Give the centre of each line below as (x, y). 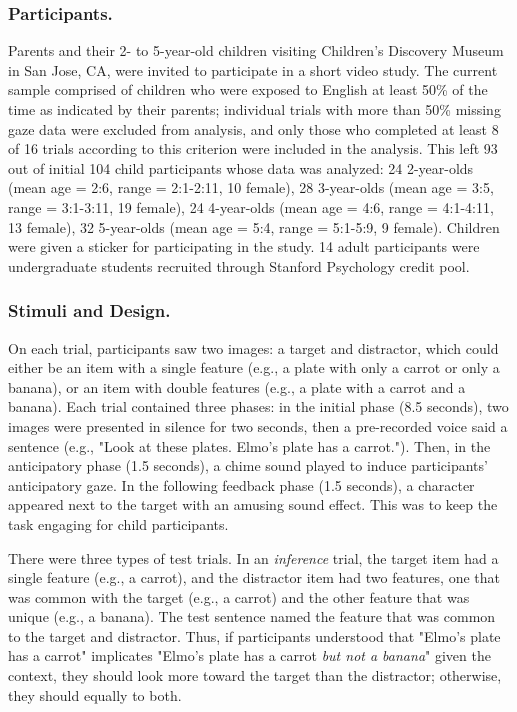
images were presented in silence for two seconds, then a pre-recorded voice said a (258, 425)
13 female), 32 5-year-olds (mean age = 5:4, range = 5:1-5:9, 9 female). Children (254, 226)
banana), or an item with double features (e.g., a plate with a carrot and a (237, 386)
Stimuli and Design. (89, 310)
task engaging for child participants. (118, 523)
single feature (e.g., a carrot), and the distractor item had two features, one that (254, 577)
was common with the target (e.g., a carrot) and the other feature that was (239, 596)
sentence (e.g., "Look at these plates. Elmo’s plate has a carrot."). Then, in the (249, 445)
